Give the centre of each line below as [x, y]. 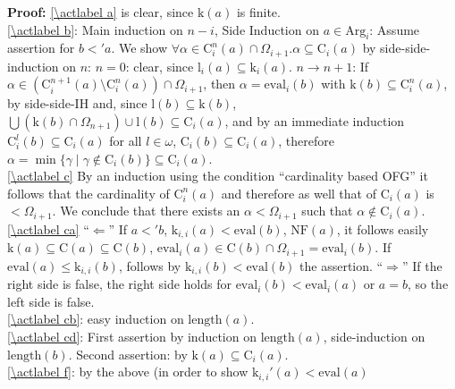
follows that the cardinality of [88, 193]
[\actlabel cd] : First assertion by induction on [132, 336]
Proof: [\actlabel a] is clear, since [101, 12]
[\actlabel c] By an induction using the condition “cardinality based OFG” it [218, 176]
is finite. [258, 12]
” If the [422, 265]
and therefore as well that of [299, 193]
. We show [139, 48]
